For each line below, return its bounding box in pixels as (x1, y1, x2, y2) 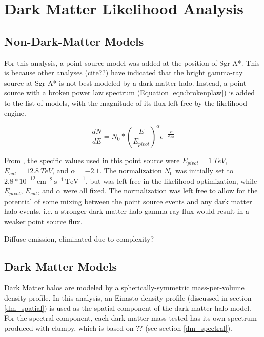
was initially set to (175, 165, 233, 176)
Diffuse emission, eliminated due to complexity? (4, 233, 154, 244)
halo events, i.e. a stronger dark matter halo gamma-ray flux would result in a (4, 206, 250, 216)
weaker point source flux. (4, 215, 83, 226)
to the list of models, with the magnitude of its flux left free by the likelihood (4, 97, 247, 108)
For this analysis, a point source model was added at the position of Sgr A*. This (4, 57, 260, 68)
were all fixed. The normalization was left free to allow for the (63, 185, 258, 196)
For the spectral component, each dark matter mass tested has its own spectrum (4, 312, 257, 323)
